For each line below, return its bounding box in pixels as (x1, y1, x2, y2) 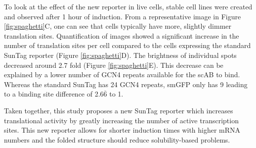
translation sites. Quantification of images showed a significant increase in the (4, 30, 239, 41)
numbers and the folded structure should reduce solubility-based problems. (4, 134, 230, 145)
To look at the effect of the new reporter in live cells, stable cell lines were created (4, 1, 253, 11)
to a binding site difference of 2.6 (4, 89, 104, 99)
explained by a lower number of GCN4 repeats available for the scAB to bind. (4, 69, 240, 80)
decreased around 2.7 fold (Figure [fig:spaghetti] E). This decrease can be (4, 59, 223, 70)
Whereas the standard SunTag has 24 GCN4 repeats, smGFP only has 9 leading (4, 79, 248, 89)
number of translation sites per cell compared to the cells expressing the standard (4, 40, 251, 50)
